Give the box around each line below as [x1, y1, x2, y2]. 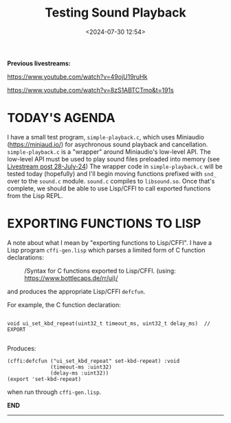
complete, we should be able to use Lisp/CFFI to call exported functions [7, 184, 211, 193]
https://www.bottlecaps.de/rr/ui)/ [24, 274, 118, 282]
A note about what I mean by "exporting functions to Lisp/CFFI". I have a [7, 238, 212, 246]
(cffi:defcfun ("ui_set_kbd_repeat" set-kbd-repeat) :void [7, 357, 180, 364]
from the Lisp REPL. [7, 191, 63, 199]
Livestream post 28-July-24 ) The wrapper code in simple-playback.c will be [7, 162, 223, 170]
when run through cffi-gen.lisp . [7, 388, 102, 396]
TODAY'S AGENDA [7, 110, 115, 126]
